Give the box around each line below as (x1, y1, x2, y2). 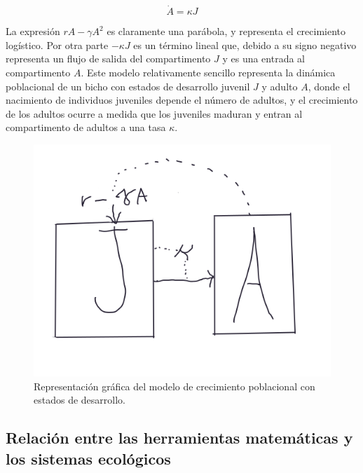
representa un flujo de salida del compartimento (6, 51, 211, 66)
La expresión (6, 24, 60, 39)
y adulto (261, 78, 298, 93)
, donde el (308, 78, 350, 93)
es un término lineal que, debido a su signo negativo (133, 37, 357, 52)
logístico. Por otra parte (6, 37, 109, 52)
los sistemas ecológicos (6, 447, 171, 469)
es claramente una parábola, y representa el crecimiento (107, 24, 346, 39)
